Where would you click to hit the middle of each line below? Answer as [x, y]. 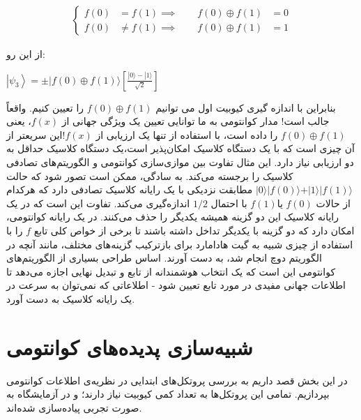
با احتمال [229, 203]
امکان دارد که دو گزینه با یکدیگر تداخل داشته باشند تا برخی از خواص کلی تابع [194, 230]
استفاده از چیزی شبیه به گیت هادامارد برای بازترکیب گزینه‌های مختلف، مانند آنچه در [180, 244]
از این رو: [26, 54]
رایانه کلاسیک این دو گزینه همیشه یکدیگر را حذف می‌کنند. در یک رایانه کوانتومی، [172, 217]
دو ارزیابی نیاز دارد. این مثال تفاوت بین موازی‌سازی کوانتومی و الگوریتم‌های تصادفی [180, 162]
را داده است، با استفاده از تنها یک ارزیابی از [187, 134]
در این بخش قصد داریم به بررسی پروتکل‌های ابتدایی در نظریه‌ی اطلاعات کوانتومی [177, 380]
